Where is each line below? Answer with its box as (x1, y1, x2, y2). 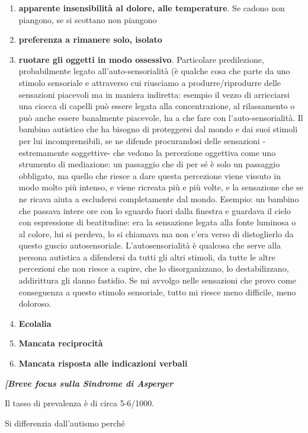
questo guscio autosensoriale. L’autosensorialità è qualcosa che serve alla (18, 239, 281, 251)
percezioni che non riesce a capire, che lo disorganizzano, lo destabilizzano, (18, 262, 289, 275)
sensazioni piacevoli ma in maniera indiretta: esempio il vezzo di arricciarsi (18, 88, 290, 100)
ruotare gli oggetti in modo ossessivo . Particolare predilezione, (18, 53, 264, 65)
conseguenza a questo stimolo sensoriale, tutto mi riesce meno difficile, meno (18, 285, 296, 298)
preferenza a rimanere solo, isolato (18, 33, 162, 46)
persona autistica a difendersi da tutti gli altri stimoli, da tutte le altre (18, 250, 275, 263)
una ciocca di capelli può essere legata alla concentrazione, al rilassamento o (18, 100, 295, 112)
